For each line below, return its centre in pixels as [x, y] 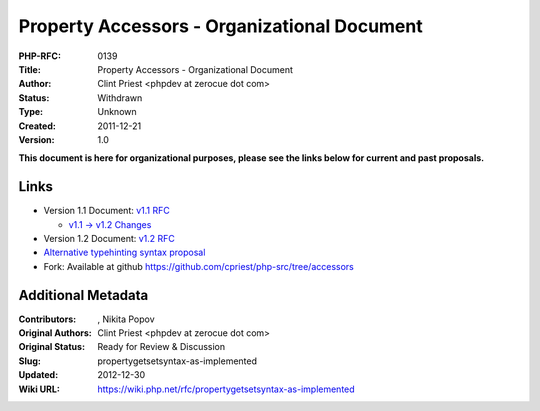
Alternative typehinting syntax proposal [124, 252]
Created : [37, 126]
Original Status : [51, 347]
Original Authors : [55, 333]
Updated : [38, 375]
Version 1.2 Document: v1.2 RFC [109, 238]
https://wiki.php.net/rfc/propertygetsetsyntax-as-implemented [226, 389]
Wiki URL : [39, 389]
